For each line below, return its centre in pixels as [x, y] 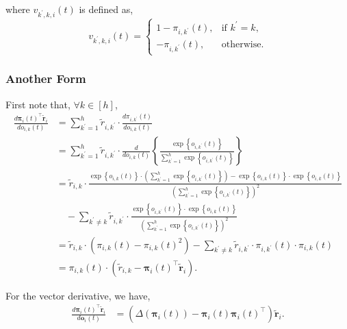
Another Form [46, 78]
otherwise [241, 45]
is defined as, [106, 9]
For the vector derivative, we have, [78, 295]
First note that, [38, 104]
